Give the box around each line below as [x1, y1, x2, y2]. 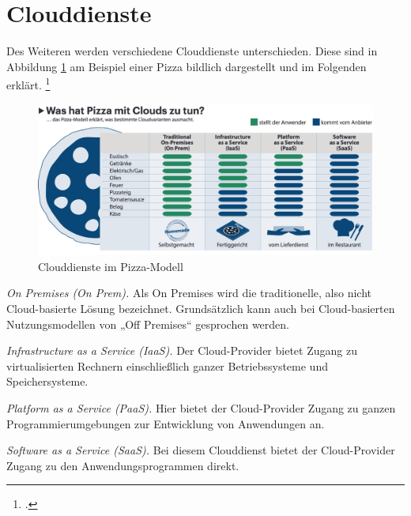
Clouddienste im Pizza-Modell [38, 258, 183, 274]
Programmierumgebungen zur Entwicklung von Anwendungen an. [6, 415, 325, 431]
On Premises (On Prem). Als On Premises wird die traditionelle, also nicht [6, 284, 372, 301]
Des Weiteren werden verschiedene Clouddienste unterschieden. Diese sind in [6, 43, 378, 59]
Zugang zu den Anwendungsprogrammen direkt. [6, 457, 239, 473]
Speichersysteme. [6, 373, 89, 390]
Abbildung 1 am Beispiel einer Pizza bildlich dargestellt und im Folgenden [6, 58, 367, 74]
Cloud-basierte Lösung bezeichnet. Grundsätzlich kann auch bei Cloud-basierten [6, 300, 395, 317]
